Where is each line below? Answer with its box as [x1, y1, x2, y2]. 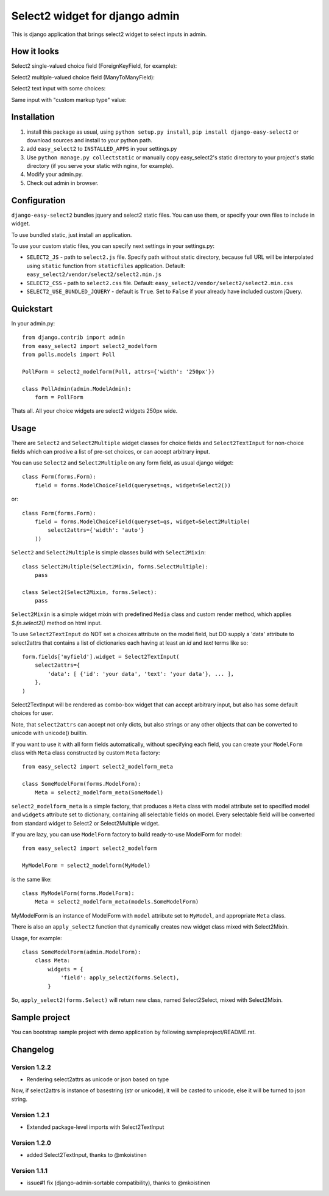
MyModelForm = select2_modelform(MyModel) [22, 862, 151, 869]
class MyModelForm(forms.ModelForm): [22, 890, 135, 897]
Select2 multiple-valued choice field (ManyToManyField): [11, 73, 155, 81]
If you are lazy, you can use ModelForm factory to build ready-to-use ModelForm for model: [11, 831, 242, 838]
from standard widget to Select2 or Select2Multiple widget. [11, 819, 160, 827]
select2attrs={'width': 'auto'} [48, 527, 144, 534]
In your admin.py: [11, 319, 55, 327]
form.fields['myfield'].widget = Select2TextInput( [22, 653, 180, 661]
